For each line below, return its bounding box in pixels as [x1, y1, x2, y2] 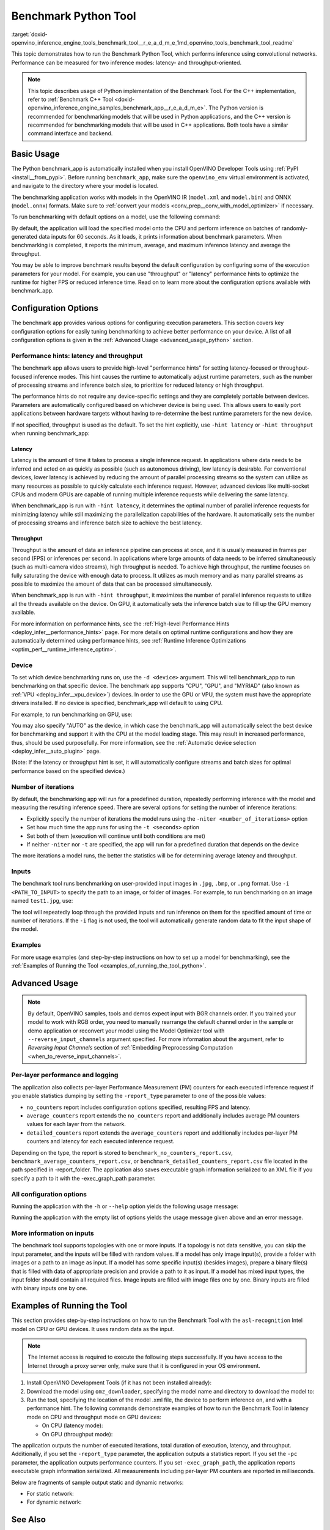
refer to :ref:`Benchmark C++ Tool [28, 95, 114, 103]
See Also [11, 1515, 46, 1525]
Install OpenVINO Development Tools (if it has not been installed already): [26, 1379, 212, 1386]
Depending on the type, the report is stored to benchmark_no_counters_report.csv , [11, 1149, 233, 1156]
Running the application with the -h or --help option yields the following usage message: [11, 1203, 238, 1210]
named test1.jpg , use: [11, 897, 73, 905]
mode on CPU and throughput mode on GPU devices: [26, 1413, 161, 1420]
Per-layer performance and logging [11, 1071, 119, 1080]
